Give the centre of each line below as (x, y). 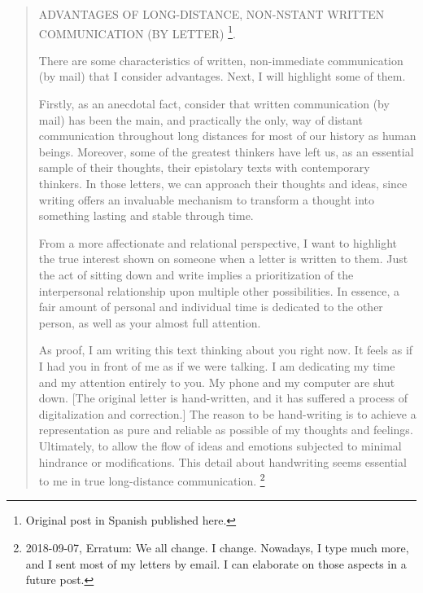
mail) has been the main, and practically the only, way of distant (201, 119)
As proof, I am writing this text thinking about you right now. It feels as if (226, 350)
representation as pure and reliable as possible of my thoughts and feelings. (226, 430)
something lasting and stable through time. (146, 215)
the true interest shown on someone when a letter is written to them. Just (223, 259)
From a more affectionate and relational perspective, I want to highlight (218, 242)
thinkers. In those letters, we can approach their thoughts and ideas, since (223, 183)
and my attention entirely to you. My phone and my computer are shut (217, 382)
